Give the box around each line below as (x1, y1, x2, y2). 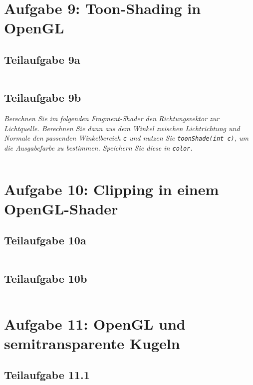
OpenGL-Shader (4, 198, 118, 218)
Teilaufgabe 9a (4, 51, 80, 67)
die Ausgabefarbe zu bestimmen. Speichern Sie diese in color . (4, 142, 193, 153)
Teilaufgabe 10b (4, 270, 87, 286)
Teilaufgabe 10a (4, 232, 86, 248)
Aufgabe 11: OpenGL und (4, 313, 186, 334)
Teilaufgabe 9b (4, 90, 81, 105)
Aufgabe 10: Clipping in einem (4, 179, 219, 199)
